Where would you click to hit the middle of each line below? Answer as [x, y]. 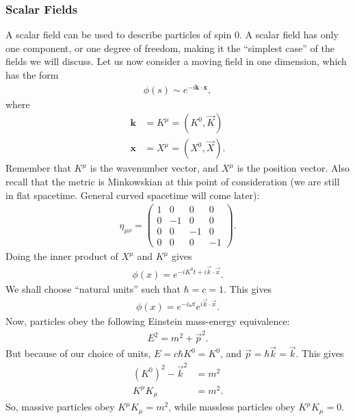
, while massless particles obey [232, 407]
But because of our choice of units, [78, 353]
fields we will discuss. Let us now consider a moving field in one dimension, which [176, 61]
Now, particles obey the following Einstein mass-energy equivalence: [148, 320]
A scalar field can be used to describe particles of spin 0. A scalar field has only [172, 35]
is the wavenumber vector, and [154, 168]
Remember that [38, 168]
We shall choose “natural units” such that [93, 288]
